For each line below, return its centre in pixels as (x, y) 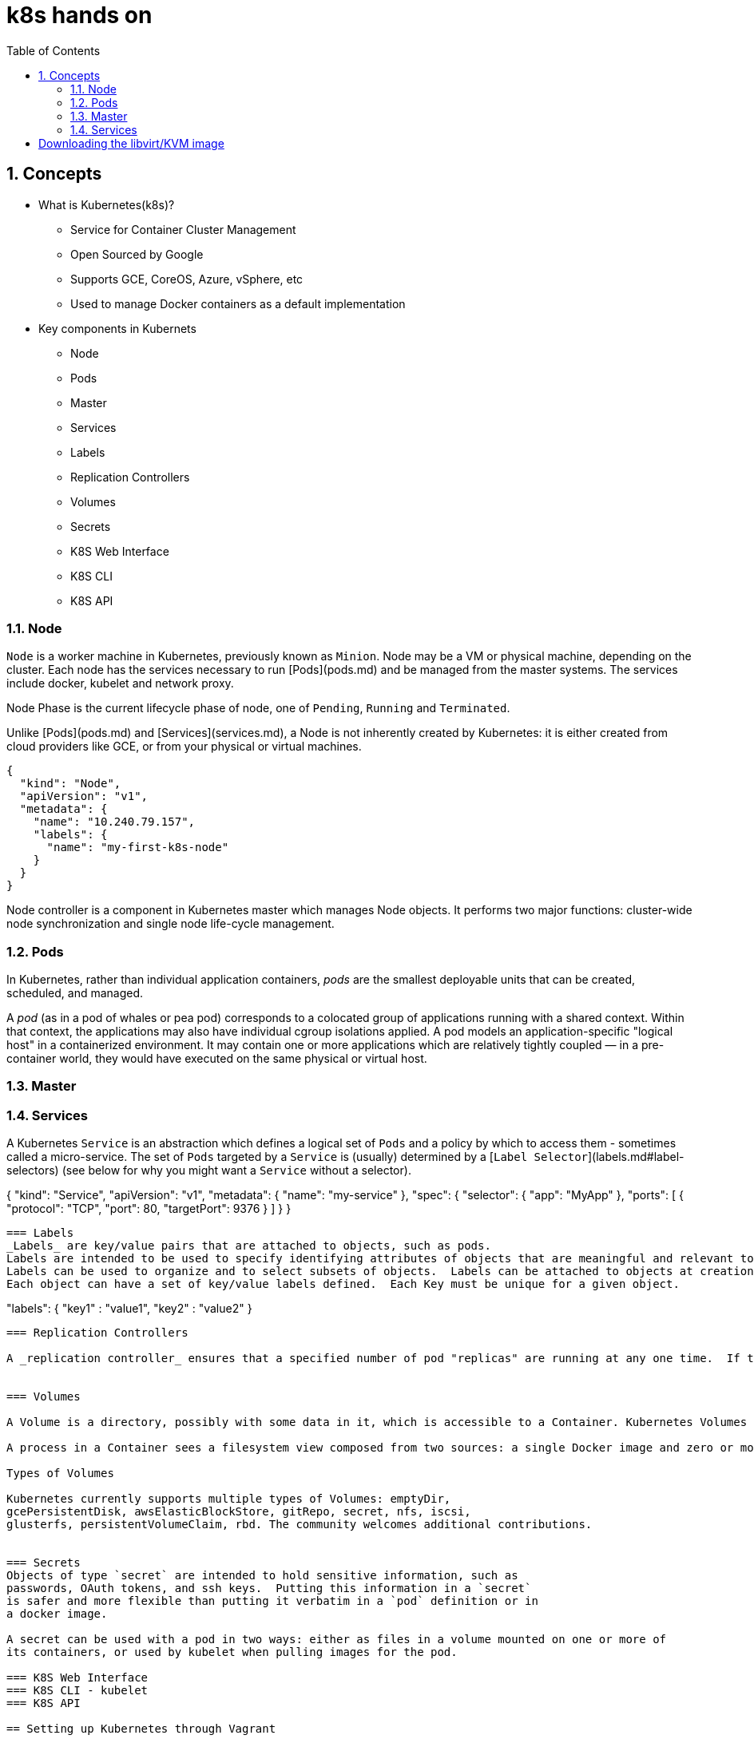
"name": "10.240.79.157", (114, 822)
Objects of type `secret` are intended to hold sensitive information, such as (262, 1576)
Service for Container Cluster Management (183, 229)
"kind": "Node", (70, 784)
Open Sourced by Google (137, 254)
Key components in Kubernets (117, 328)
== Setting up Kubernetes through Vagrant (141, 1729)
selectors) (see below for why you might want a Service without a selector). (209, 1171)
